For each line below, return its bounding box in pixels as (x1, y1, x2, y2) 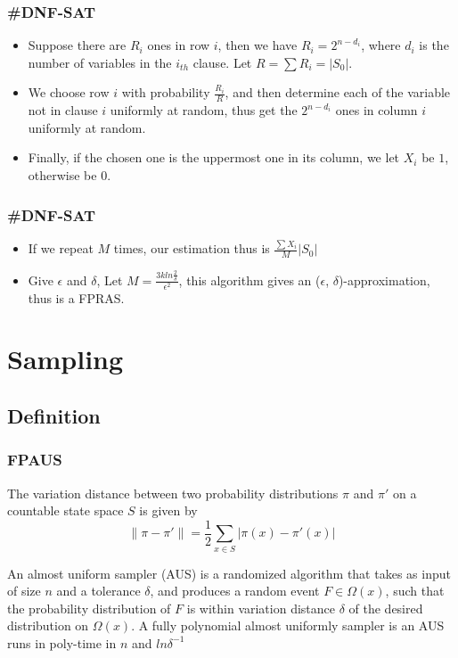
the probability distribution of (7, 598, 171, 617)
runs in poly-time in (7, 633, 117, 652)
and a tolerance (56, 581, 141, 600)
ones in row (147, 36, 210, 54)
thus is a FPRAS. (28, 288, 125, 307)
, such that (385, 581, 445, 600)
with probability (121, 83, 210, 102)
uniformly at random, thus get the (110, 101, 298, 119)
